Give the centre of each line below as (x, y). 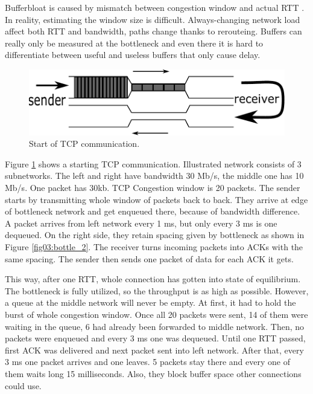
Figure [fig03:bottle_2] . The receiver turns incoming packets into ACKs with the (154, 247)
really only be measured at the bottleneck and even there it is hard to (134, 43)
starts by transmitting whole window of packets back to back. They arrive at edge (156, 199)
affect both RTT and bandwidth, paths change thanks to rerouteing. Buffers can (153, 31)
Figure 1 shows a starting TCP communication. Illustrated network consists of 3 (153, 163)
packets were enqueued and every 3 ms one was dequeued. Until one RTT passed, (155, 338)
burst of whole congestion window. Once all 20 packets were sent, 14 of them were (156, 315)
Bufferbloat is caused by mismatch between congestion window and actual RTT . (155, 7)
